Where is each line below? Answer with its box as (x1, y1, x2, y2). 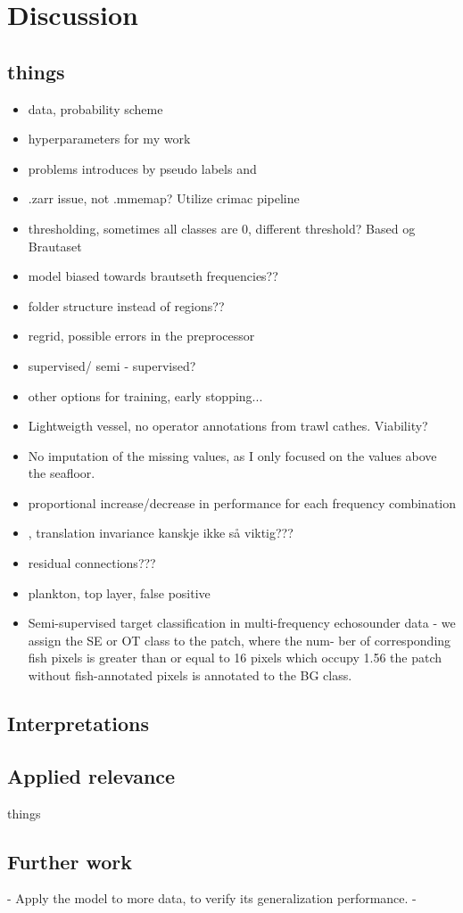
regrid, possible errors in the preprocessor (28, 326, 255, 345)
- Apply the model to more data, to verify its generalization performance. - (7, 889, 417, 908)
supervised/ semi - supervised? (28, 356, 196, 374)
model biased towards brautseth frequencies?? (28, 267, 278, 285)
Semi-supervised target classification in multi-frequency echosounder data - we (28, 613, 456, 632)
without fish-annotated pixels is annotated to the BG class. (28, 666, 352, 685)
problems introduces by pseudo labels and (28, 159, 257, 177)
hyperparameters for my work (28, 129, 191, 148)
